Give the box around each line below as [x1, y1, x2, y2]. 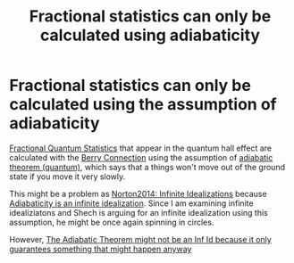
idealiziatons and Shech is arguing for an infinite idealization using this [9, 207, 268, 218]
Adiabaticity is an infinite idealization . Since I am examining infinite [9, 198, 254, 209]
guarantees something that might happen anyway [9, 243, 192, 254]
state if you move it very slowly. [9, 171, 126, 182]
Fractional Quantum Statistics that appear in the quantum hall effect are [9, 143, 273, 153]
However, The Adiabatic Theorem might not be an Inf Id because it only [9, 234, 273, 244]
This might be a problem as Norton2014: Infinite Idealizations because [9, 188, 267, 199]
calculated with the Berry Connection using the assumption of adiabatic [9, 152, 273, 162]
